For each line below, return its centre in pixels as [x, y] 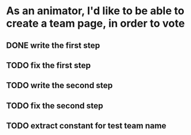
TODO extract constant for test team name [86, 126]
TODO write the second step [60, 86]
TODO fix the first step [48, 65]
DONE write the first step [53, 45]
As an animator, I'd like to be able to [95, 11]
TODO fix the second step [55, 106]
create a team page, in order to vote [95, 23]
